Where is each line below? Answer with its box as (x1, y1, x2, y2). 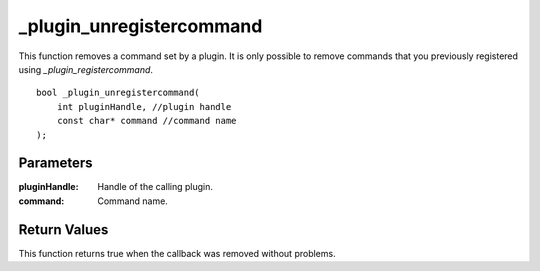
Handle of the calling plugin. (97, 181, 214, 193)
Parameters (18, 155, 93, 172)
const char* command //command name (56, 115, 237, 127)
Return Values (18, 221, 109, 238)
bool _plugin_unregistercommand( (36, 87, 200, 99)
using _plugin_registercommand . (18, 63, 154, 75)
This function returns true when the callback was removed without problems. (18, 247, 336, 259)
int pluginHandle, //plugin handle (56, 101, 232, 112)
